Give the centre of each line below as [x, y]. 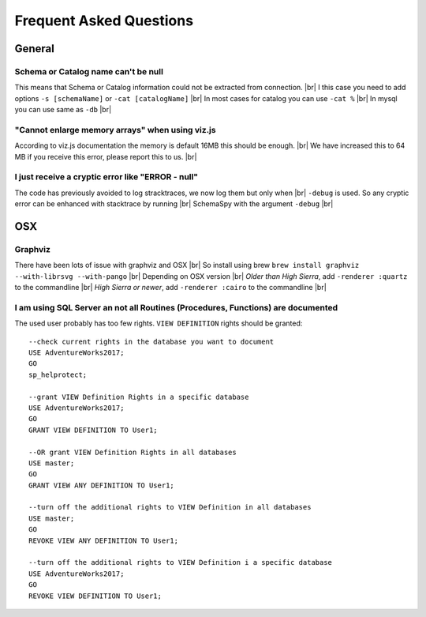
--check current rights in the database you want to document [151, 341]
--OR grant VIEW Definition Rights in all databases [133, 452]
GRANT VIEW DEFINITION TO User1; [93, 430]
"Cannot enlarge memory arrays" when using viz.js [115, 130]
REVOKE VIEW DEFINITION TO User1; [95, 596]
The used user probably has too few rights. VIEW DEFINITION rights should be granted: [159, 323]
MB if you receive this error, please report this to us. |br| [106, 156]
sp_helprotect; [58, 374]
